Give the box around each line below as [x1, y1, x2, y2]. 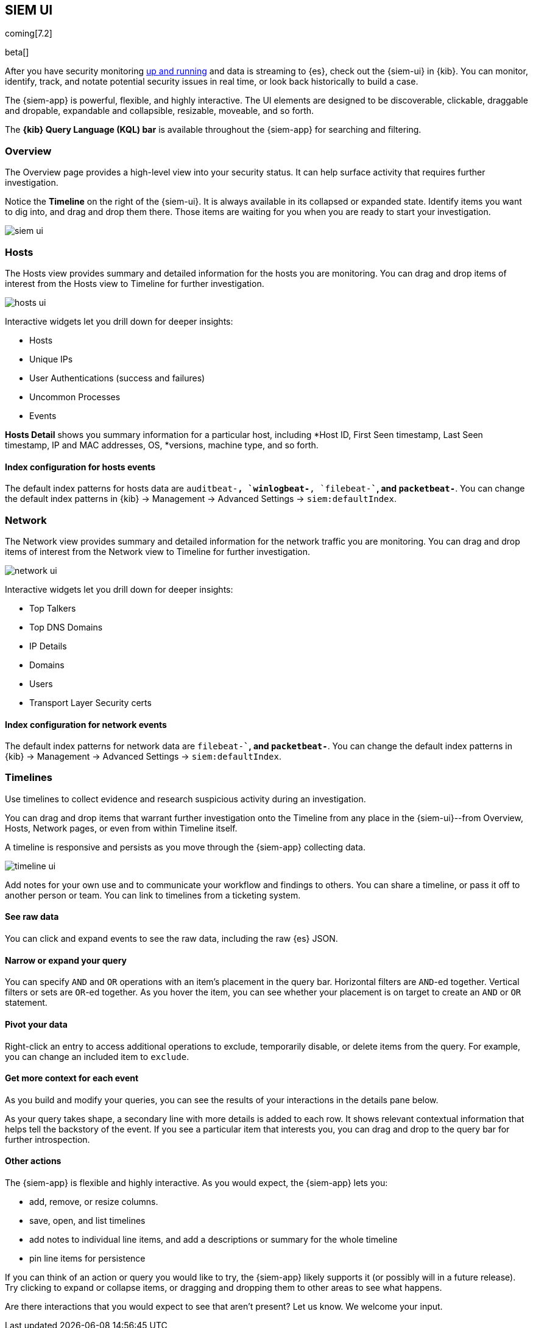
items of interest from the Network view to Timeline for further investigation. [5, 546, 311, 557]
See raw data [5, 911, 59, 922]
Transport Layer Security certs [29, 697, 152, 708]
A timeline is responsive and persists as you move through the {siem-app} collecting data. [5, 841, 365, 852]
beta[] [5, 47, 29, 58]
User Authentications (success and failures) [29, 372, 205, 383]
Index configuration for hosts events [5, 461, 156, 472]
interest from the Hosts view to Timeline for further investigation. [5, 278, 264, 289]
